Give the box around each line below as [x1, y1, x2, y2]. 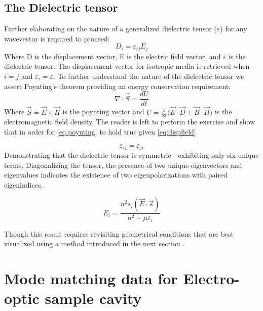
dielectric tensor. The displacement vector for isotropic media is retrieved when [4, 61, 250, 71]
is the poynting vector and [62, 106, 144, 117]
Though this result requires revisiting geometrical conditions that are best [4, 228, 234, 239]
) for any [220, 23, 247, 34]
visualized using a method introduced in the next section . [4, 238, 185, 249]
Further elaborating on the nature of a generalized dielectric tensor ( [4, 23, 217, 34]
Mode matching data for [4, 268, 178, 289]
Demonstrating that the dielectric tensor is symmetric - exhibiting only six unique [4, 149, 259, 160]
